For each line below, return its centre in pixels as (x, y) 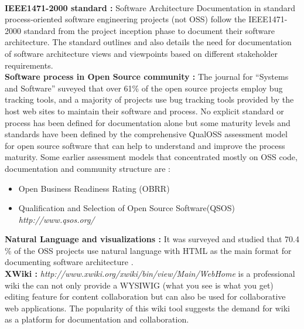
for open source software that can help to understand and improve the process (145, 145)
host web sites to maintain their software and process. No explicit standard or (144, 111)
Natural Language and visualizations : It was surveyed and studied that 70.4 (152, 239)
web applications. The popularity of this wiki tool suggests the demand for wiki (147, 308)
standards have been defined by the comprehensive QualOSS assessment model (146, 134)
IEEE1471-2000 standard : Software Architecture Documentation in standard (150, 7)
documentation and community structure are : (88, 168)
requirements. (29, 65)
